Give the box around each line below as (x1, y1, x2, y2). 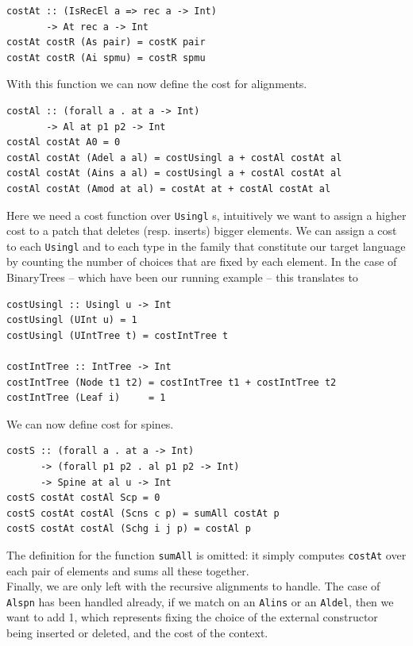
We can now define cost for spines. (6, 415, 174, 432)
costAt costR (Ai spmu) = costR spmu (6, 52, 206, 63)
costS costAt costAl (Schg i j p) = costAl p (6, 523, 251, 535)
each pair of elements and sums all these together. (6, 562, 249, 579)
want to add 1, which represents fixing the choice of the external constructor (6, 609, 378, 625)
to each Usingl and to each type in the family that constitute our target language (6, 237, 406, 254)
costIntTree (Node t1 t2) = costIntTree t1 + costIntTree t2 (6, 376, 337, 388)
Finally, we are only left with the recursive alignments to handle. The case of (6, 578, 380, 594)
